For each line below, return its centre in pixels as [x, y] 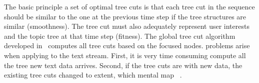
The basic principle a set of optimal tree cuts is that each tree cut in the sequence [129, 6]
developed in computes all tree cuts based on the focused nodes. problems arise [127, 45]
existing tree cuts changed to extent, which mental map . [93, 75]
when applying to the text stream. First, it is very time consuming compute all [125, 55]
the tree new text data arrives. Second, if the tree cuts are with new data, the [123, 65]
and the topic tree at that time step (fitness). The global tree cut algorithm [120, 36]
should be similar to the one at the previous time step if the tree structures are [125, 16]
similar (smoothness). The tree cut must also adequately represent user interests [127, 26]
